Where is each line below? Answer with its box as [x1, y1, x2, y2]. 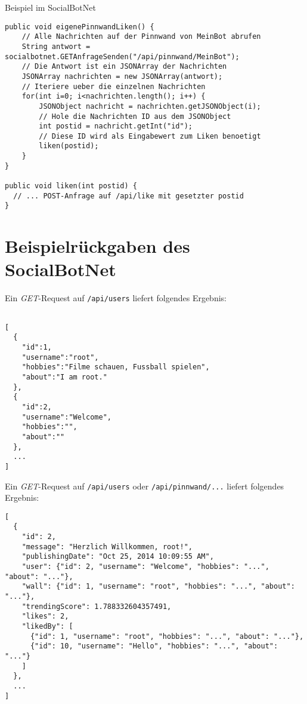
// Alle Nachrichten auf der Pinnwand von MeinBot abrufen [21, 32, 261, 41]
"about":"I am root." [21, 372, 107, 381]
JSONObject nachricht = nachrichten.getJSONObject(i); [39, 102, 261, 111]
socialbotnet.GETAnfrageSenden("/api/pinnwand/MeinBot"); [5, 52, 240, 61]
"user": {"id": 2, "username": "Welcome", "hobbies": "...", [21, 562, 269, 571]
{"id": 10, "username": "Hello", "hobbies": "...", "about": [30, 642, 278, 651]
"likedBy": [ [21, 622, 73, 630]
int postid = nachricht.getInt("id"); [39, 122, 193, 131]
